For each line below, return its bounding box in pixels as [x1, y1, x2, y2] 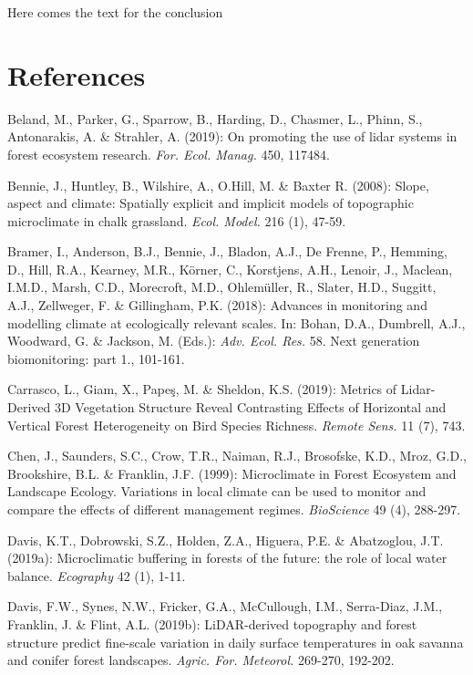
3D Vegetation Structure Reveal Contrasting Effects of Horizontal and [54, 398, 447, 417]
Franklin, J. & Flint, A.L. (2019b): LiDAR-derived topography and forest [7, 614, 417, 633]
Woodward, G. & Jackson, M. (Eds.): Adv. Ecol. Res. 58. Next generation [7, 331, 420, 350]
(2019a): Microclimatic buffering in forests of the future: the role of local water [7, 548, 447, 567]
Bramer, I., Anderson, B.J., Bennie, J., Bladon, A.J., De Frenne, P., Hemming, [7, 242, 447, 261]
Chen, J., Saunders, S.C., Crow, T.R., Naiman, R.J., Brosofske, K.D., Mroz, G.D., [7, 446, 467, 465]
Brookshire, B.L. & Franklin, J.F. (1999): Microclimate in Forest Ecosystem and [7, 463, 457, 483]
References [7, 56, 146, 93]
